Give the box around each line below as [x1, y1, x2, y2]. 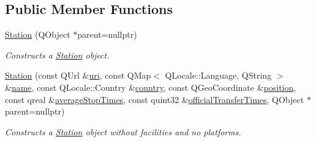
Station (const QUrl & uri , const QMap [5, 69, 151, 82]
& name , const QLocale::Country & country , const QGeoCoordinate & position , [5, 80, 296, 93]
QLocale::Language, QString [165, 69, 272, 82]
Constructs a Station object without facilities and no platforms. [5, 125, 241, 138]
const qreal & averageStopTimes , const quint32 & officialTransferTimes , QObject [5, 93, 304, 105]
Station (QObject [5, 28, 70, 41]
